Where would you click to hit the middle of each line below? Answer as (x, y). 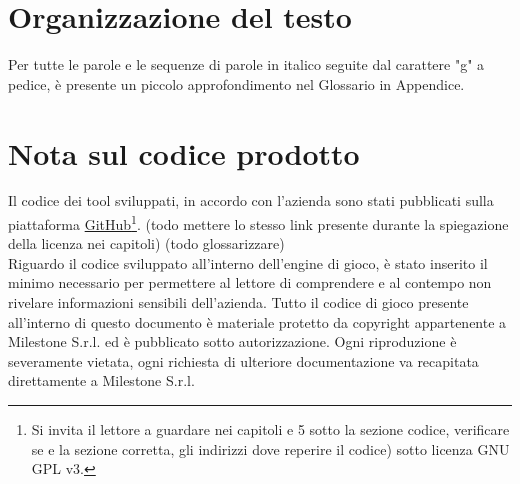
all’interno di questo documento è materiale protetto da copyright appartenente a (257, 321)
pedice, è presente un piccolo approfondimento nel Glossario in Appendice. (236, 83)
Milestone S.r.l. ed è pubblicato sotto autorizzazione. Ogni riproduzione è (232, 341)
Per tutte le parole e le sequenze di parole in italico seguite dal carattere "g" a (246, 64)
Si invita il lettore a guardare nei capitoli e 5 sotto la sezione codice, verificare (270, 429)
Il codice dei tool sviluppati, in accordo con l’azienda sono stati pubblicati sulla (251, 200)
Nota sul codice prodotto (184, 152)
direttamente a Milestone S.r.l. (101, 380)
